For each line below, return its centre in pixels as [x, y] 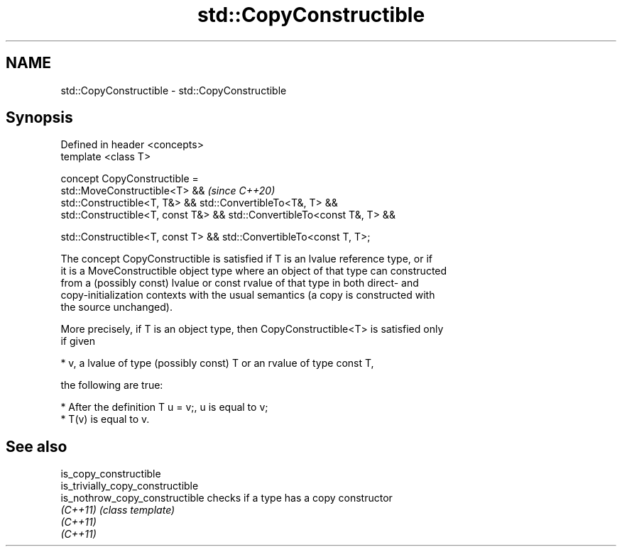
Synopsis [39, 118]
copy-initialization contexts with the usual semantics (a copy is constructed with [248, 295]
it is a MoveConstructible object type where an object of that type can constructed [254, 271]
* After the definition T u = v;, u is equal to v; [164, 407]
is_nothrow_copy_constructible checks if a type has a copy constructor [227, 498]
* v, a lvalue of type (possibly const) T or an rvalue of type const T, [217, 363]
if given [78, 341]
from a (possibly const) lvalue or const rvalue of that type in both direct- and [240, 283]
